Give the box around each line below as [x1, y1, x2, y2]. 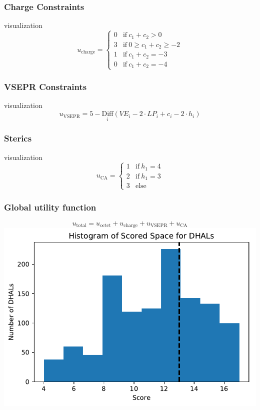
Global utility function [4, 200, 96, 213]
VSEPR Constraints [4, 80, 87, 93]
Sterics [4, 132, 32, 144]
